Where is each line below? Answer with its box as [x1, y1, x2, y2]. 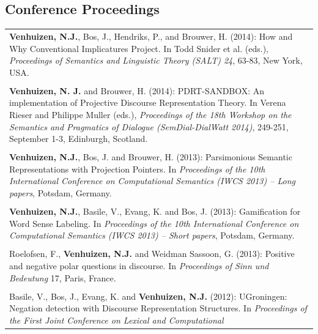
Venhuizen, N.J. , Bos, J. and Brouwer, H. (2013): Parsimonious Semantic [9, 150, 292, 163]
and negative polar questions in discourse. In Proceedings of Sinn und [9, 259, 269, 272]
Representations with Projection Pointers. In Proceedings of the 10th [9, 162, 265, 175]
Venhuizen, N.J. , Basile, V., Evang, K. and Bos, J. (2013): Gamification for [9, 205, 301, 218]
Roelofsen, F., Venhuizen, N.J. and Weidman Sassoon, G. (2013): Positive [9, 247, 295, 260]
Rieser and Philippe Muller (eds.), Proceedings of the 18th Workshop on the [9, 108, 292, 121]
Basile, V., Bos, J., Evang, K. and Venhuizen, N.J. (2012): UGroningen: [9, 289, 287, 302]
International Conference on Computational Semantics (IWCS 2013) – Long [9, 174, 295, 187]
